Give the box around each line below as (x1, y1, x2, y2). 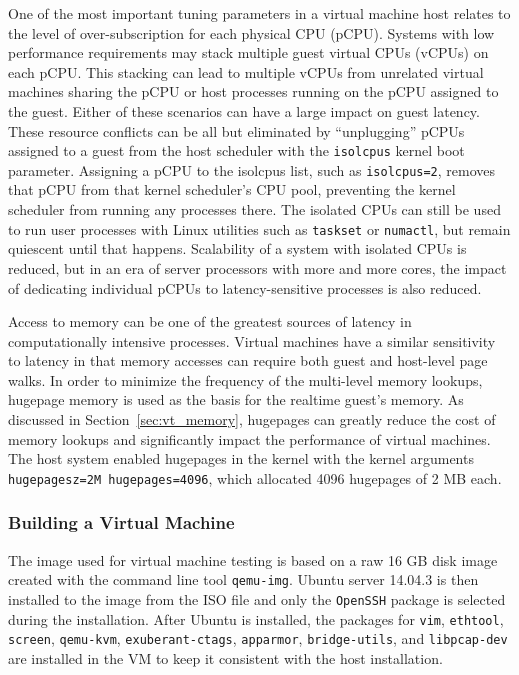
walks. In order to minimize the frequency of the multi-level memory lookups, (8, 369, 483, 390)
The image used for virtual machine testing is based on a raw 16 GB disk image (8, 549, 498, 570)
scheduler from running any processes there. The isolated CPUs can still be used (8, 199, 501, 220)
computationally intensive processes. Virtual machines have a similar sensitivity (8, 330, 496, 351)
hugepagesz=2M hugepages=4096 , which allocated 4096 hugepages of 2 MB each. (8, 467, 502, 488)
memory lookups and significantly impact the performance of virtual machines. (8, 428, 491, 449)
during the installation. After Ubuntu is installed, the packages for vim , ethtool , (8, 608, 504, 629)
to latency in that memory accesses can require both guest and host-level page (8, 350, 488, 371)
